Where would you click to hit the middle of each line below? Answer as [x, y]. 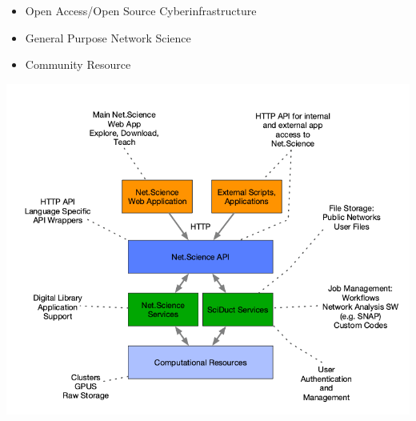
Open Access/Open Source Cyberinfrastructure [141, 10]
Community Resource [78, 64]
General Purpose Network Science [108, 37]
